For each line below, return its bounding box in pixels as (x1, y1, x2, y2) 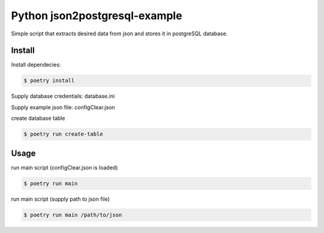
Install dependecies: (11, 61, 61, 68)
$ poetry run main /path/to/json (23, 211, 122, 218)
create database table (11, 114, 65, 122)
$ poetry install (23, 77, 75, 84)
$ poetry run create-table (23, 131, 103, 138)
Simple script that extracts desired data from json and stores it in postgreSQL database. (11, 30, 228, 37)
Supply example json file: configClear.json (11, 104, 115, 111)
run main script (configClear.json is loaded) (11, 164, 118, 171)
